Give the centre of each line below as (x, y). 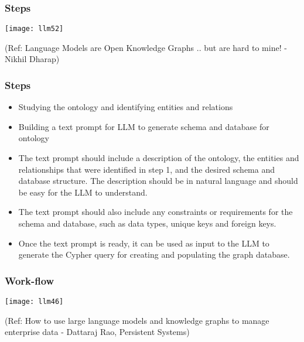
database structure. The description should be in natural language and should (158, 181)
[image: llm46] (34, 302)
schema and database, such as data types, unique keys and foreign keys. (147, 223)
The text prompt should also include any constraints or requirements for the (156, 212)
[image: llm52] (34, 29)
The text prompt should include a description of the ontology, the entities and (159, 158)
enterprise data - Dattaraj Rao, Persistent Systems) (97, 332)
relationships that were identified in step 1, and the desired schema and (147, 169)
